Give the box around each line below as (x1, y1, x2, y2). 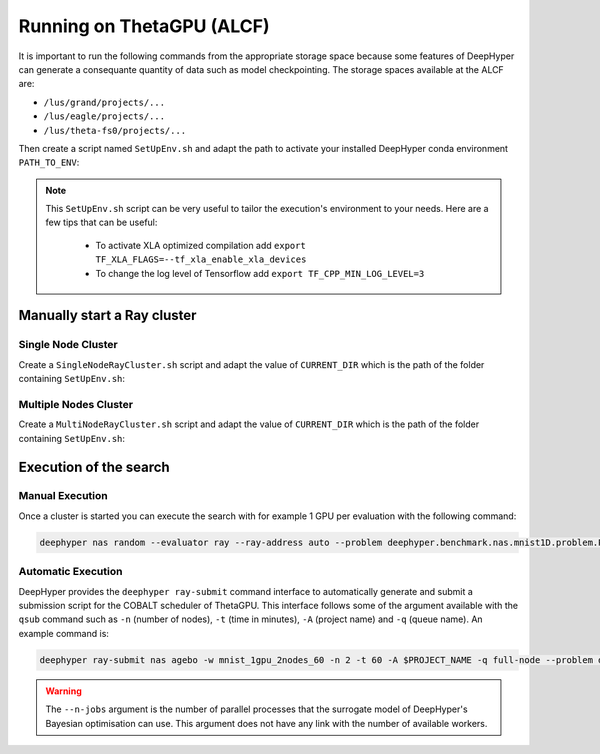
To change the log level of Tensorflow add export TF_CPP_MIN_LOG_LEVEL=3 (95, 267, 425, 279)
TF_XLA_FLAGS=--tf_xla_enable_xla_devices (95, 254, 307, 265)
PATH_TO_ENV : (18, 156, 80, 169)
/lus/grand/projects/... (43, 96, 165, 108)
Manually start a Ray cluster (18, 307, 197, 324)
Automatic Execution (18, 565, 123, 579)
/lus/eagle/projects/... (43, 111, 165, 122)
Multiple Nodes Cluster (18, 397, 134, 411)
